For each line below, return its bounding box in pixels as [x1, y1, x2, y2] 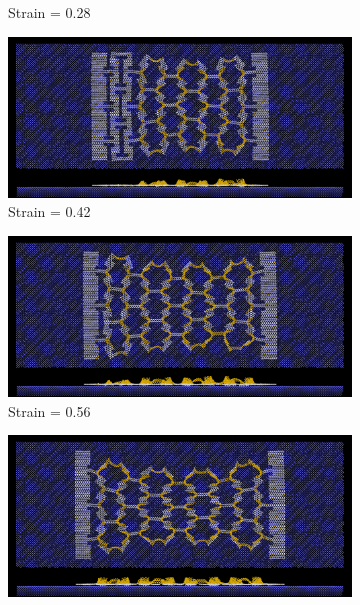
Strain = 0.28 [8, 2, 91, 22]
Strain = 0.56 [8, 400, 91, 421]
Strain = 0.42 [8, 201, 91, 222]
